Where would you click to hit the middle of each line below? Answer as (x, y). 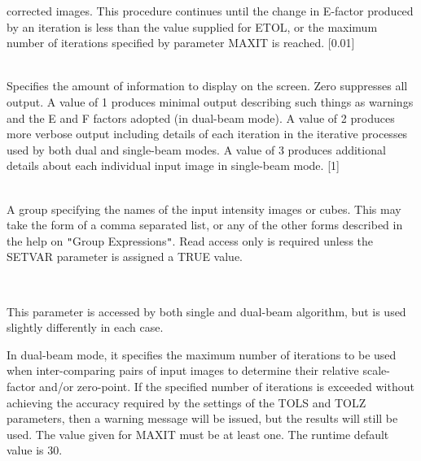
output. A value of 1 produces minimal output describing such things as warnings (210, 101)
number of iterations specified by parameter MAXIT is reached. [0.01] (181, 43)
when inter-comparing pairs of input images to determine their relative (183, 370)
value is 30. (35, 450)
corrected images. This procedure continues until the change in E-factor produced (210, 11)
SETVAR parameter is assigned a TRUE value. (125, 257)
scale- (377, 370)
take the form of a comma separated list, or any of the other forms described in (205, 225)
